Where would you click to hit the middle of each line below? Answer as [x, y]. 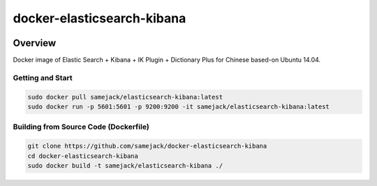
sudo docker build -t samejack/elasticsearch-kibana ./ [125, 165]
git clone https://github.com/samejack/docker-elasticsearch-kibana [147, 146]
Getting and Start [43, 78]
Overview [35, 43]
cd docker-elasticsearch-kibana [83, 156]
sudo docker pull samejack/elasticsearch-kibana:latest [125, 97]
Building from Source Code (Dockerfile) [81, 127]
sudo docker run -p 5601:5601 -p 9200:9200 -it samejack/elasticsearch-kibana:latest [178, 107]
